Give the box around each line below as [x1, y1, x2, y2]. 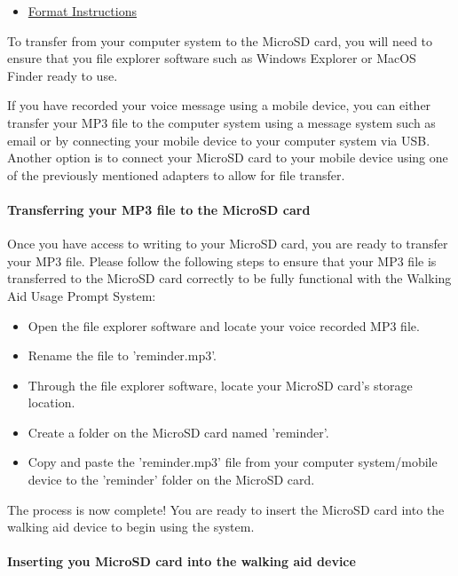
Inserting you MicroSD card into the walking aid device [7, 552, 356, 571]
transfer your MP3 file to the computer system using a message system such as [7, 113, 436, 131]
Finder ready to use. [7, 66, 118, 84]
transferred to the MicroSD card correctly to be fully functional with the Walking [7, 269, 452, 288]
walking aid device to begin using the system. [7, 517, 255, 536]
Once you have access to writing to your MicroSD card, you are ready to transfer [7, 234, 448, 253]
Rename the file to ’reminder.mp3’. [28, 346, 217, 365]
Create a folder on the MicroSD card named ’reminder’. [28, 422, 329, 441]
